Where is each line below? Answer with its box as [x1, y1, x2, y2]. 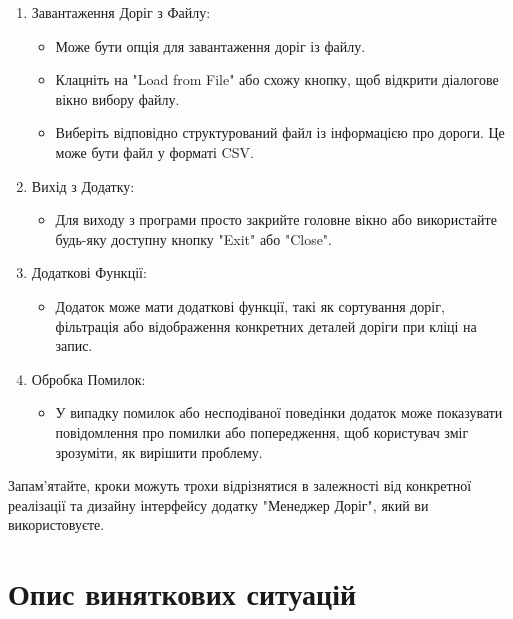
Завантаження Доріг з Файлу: [31, 2, 211, 22]
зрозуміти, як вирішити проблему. [55, 441, 263, 462]
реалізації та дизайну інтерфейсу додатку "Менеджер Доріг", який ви [8, 494, 429, 515]
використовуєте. [8, 514, 105, 535]
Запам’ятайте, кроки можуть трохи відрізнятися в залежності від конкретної [8, 475, 472, 496]
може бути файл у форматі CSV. [55, 141, 254, 162]
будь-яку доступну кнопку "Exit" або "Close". [55, 228, 332, 249]
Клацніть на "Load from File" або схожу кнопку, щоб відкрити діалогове [55, 69, 499, 90]
